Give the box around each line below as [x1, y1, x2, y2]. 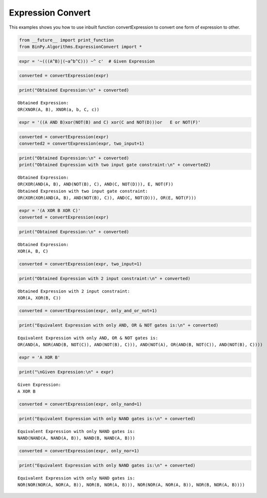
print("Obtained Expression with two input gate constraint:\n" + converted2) [19, 162, 211, 167]
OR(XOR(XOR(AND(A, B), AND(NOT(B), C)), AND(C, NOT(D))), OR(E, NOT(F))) [17, 195, 197, 201]
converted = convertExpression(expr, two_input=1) [19, 261, 142, 267]
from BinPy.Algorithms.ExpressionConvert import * [19, 44, 142, 50]
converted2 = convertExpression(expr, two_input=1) [19, 141, 145, 146]
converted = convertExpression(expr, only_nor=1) [19, 448, 140, 454]
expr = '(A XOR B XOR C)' [19, 208, 81, 214]
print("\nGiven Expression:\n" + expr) [19, 369, 114, 375]
